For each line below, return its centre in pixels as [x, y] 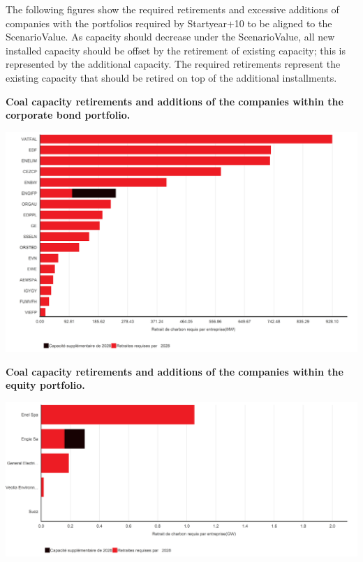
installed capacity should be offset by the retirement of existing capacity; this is [176, 50]
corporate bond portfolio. [68, 115]
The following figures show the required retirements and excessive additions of [172, 9]
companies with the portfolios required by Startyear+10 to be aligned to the [169, 23]
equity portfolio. [45, 385]
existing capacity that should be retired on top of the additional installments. [171, 77]
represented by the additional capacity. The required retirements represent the [173, 64]
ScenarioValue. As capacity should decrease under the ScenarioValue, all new [170, 37]
